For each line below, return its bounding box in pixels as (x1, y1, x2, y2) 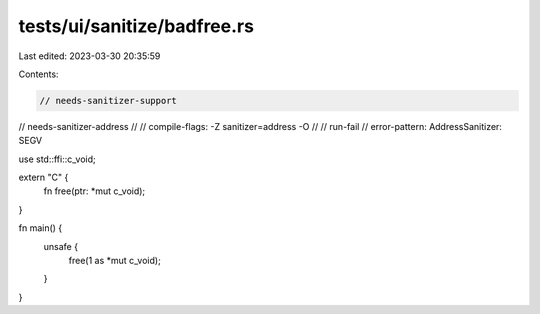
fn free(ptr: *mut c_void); (43, 185, 146, 197)
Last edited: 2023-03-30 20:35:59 (18, 50, 161, 62)
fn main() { (18, 222, 63, 234)
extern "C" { (18, 171, 69, 184)
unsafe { (43, 240, 79, 252)
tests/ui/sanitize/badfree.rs (18, 15, 255, 37)
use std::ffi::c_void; (18, 153, 96, 165)
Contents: (18, 68, 59, 80)
